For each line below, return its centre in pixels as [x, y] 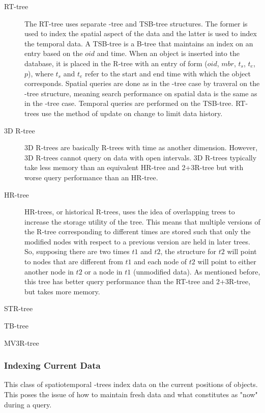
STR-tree [19, 308]
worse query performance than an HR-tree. [91, 177]
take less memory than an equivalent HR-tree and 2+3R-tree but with [134, 167]
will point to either [227, 261]
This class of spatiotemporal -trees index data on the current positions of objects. [131, 384]
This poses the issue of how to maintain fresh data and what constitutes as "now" [131, 394]
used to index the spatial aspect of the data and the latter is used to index [141, 33]
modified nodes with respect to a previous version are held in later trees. [137, 241]
